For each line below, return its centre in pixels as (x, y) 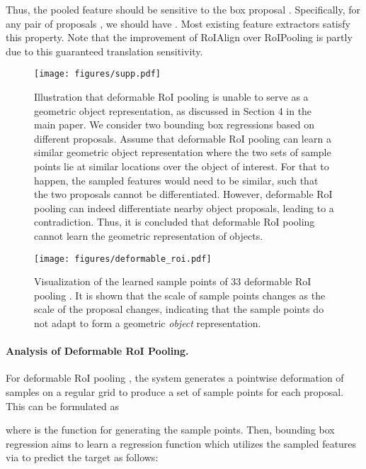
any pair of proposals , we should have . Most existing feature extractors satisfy (178, 23)
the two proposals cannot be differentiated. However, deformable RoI (183, 194)
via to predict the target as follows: (82, 457)
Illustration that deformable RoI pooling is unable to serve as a (171, 97)
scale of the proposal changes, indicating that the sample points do (179, 309)
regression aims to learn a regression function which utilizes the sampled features (181, 443)
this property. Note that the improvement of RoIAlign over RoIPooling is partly (179, 37)
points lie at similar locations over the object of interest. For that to (182, 166)
